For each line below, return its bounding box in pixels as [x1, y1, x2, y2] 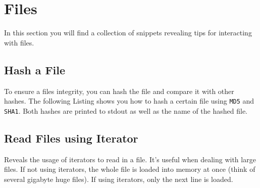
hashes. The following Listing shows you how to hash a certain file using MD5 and [4, 96, 254, 106]
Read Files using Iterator [4, 130, 138, 146]
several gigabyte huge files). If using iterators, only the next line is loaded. [4, 173, 233, 184]
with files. [4, 37, 34, 48]
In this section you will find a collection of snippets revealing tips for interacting [4, 27, 252, 38]
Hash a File [4, 62, 66, 77]
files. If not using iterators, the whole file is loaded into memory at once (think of [4, 164, 255, 174]
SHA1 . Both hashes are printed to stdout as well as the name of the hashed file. [4, 105, 248, 116]
